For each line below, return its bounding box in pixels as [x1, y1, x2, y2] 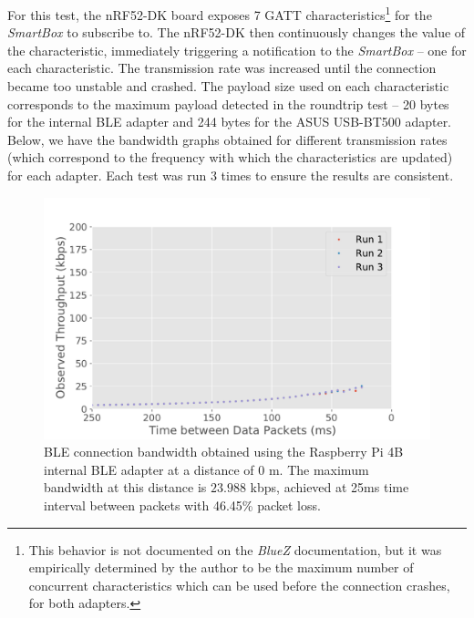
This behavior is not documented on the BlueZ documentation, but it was [28, 540, 442, 559]
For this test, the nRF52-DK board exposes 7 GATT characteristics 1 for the [7, 3, 432, 24]
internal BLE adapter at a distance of [44, 459, 254, 479]
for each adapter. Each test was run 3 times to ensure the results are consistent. [7, 166, 454, 184]
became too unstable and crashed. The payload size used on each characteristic [7, 77, 449, 96]
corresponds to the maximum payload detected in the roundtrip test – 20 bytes [7, 94, 449, 113]
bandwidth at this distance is [44, 478, 207, 497]
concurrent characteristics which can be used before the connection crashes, [28, 575, 450, 594]
